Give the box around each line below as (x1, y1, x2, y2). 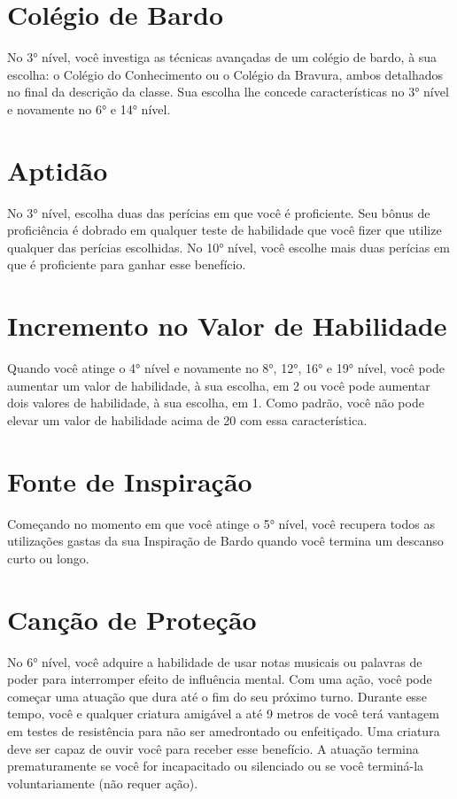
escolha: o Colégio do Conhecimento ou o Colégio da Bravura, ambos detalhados (7, 65, 444, 83)
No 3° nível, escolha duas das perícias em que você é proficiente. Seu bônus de (7, 203, 430, 221)
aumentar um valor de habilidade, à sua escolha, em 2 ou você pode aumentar (7, 376, 430, 394)
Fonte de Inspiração (7, 462, 252, 499)
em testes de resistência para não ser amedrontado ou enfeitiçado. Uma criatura (7, 721, 440, 740)
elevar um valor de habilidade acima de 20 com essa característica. (7, 410, 368, 429)
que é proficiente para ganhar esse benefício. (7, 255, 246, 274)
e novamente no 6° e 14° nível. (7, 99, 171, 118)
